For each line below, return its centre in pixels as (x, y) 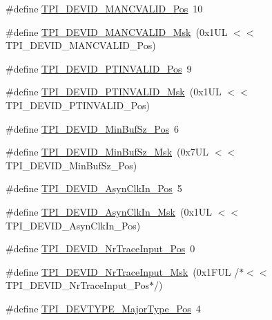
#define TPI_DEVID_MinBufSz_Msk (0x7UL (107, 152)
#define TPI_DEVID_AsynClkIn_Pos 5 (94, 188)
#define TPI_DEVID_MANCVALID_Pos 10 (104, 8)
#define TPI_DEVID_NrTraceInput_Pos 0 (100, 248)
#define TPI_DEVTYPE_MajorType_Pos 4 (103, 308)
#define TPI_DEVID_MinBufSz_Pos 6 (92, 128)
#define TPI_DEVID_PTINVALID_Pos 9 (99, 68)
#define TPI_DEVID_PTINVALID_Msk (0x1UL (114, 92)
